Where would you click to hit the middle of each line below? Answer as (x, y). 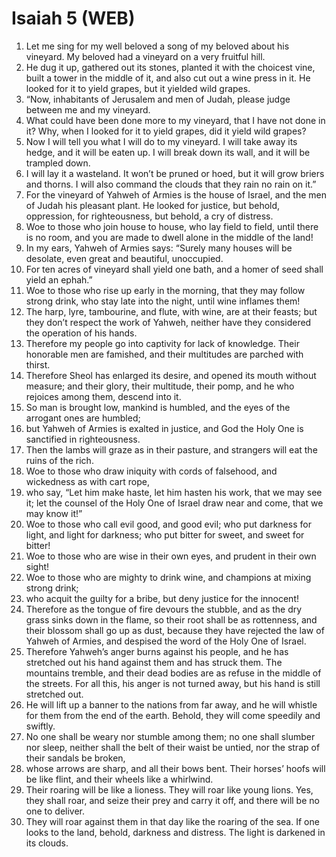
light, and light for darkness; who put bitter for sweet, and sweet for (165, 534)
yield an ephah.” (59, 279)
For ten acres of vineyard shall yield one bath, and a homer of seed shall (174, 269)
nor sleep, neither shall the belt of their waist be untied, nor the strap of (173, 747)
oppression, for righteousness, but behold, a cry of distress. (149, 216)
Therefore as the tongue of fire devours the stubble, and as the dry (164, 609)
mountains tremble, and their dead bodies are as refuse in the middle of (173, 673)
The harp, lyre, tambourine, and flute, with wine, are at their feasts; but (171, 311)
